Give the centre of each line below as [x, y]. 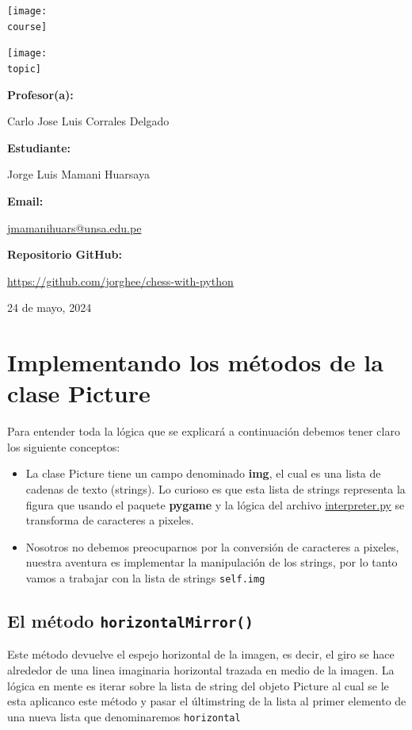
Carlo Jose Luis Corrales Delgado [88, 121]
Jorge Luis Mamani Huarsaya [78, 174]
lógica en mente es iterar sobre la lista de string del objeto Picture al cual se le [198, 685]
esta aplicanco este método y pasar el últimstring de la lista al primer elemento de [207, 701]
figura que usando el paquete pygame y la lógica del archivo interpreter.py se [215, 504]
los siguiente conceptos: [64, 446]
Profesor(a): [40, 94]
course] [27, 27]
